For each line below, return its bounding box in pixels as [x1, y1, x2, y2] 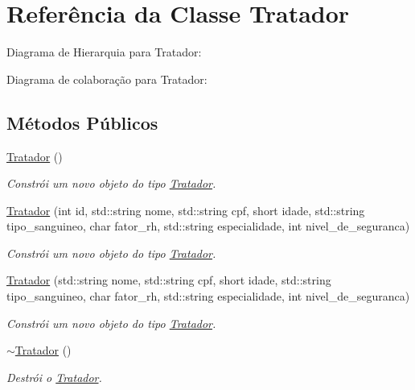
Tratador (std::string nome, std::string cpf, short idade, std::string [6, 272, 331, 288]
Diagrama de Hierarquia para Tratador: [6, 44, 202, 60]
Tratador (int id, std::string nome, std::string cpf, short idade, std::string [6, 201, 365, 218]
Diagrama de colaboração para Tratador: [6, 70, 207, 87]
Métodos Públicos [6, 110, 158, 135]
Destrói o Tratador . [6, 368, 102, 385]
